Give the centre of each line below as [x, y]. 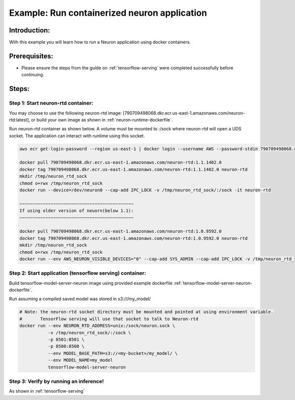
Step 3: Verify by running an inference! [57, 381]
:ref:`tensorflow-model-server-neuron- [213, 283]
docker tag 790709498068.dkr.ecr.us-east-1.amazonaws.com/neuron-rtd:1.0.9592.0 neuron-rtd [133, 238]
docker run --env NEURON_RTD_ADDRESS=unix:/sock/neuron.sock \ [97, 326]
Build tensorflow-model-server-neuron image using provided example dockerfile [91, 283]
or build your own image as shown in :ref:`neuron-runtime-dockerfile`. [102, 120]
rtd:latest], [20, 120]
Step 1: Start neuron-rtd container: [51, 103]
